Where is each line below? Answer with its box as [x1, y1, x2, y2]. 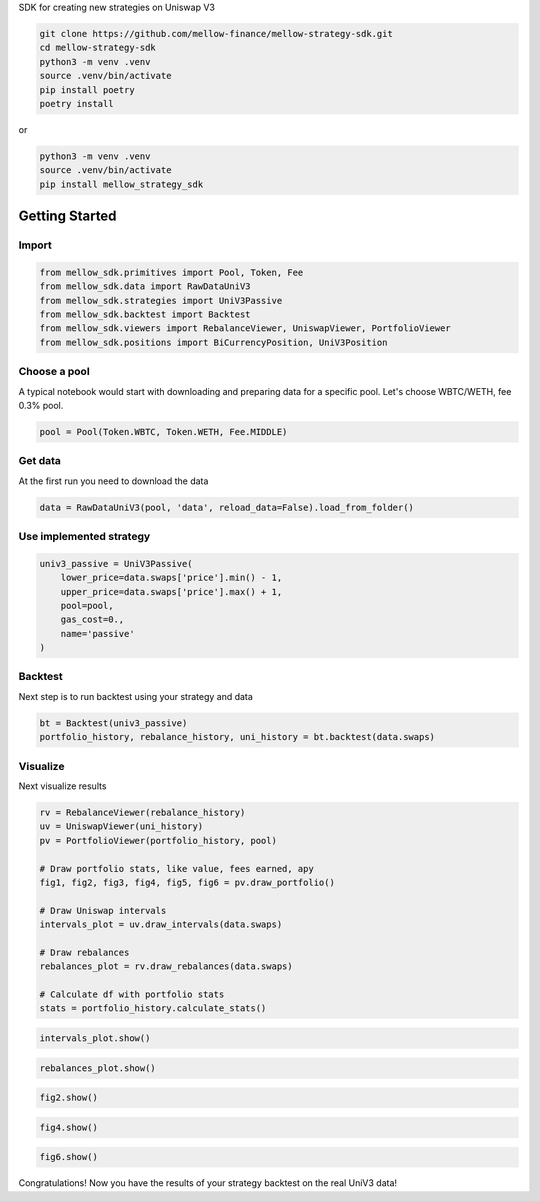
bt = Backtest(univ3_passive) [39, 717, 188, 729]
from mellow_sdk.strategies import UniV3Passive [39, 295, 283, 306]
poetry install [39, 98, 114, 109]
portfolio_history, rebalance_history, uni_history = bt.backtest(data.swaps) [39, 731, 435, 743]
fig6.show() [39, 1151, 99, 1163]
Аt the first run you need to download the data [18, 475, 209, 487]
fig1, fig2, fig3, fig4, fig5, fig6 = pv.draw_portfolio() [39, 876, 335, 888]
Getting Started [18, 208, 117, 225]
